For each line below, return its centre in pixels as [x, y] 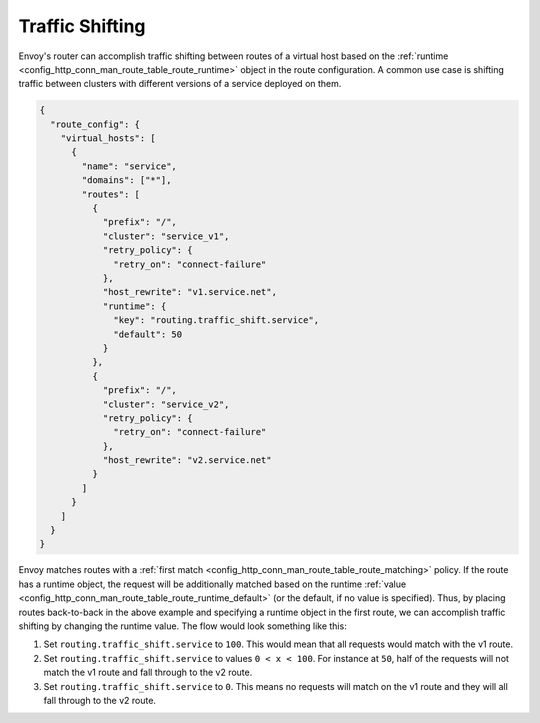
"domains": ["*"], [126, 180]
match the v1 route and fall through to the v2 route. [148, 672]
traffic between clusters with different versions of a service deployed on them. [180, 84]
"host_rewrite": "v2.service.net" [187, 460]
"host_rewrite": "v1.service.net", [189, 292]
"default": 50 [148, 334]
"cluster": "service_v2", [166, 404]
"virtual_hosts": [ [108, 138]
